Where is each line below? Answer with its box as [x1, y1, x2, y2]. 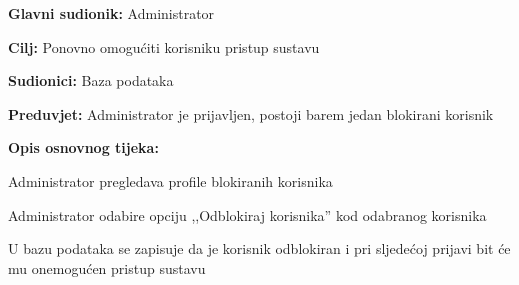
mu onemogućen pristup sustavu [8, 257, 206, 278]
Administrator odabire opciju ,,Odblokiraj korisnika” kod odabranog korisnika [8, 204, 487, 225]
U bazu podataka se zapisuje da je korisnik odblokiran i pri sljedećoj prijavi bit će [8, 238, 511, 259]
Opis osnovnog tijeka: [8, 137, 159, 158]
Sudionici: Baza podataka [8, 70, 174, 91]
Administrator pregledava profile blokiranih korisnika [8, 170, 333, 191]
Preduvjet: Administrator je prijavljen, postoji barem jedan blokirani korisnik [8, 103, 494, 124]
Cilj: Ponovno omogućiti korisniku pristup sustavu [8, 36, 320, 57]
